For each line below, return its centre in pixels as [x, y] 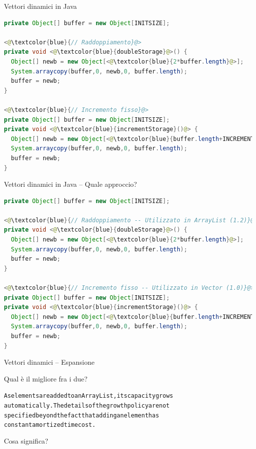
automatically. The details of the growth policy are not [87, 406]
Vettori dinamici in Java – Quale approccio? [71, 184]
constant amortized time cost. [50, 425]
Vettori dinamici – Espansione [49, 362]
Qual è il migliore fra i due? [46, 378]
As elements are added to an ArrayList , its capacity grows [89, 396]
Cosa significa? [26, 441]
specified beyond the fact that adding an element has [82, 415]
